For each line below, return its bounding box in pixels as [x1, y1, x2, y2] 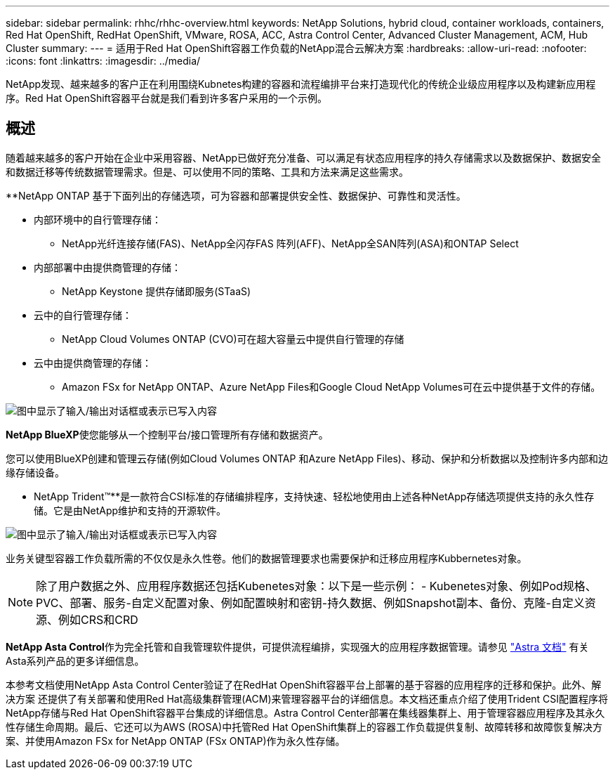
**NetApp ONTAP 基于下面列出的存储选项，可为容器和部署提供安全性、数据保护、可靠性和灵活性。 [6, 189, 466, 202]
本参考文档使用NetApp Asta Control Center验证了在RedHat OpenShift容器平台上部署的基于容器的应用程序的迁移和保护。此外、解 [6, 678, 602, 691]
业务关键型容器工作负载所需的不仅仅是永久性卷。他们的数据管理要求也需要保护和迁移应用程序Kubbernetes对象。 [6, 552, 527, 564]
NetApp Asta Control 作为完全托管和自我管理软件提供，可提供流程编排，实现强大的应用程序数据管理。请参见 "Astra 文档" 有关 [6, 640, 589, 653]
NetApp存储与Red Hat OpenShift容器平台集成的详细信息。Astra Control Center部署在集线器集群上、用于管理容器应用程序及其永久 [6, 706, 605, 719]
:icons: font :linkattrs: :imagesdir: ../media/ [6, 55, 201, 67]
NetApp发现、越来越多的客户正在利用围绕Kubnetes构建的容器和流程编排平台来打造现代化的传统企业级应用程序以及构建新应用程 [6, 78, 596, 90]
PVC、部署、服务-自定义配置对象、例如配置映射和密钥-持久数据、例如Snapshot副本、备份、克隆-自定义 [36, 595, 585, 610]
